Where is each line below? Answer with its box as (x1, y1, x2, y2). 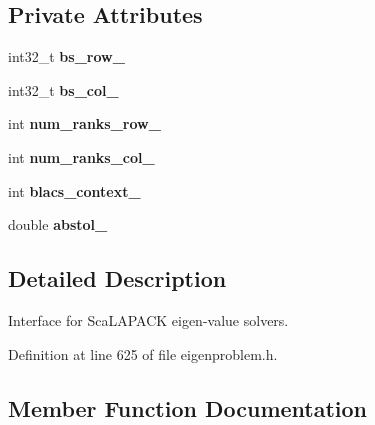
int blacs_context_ (8, 180, 141, 201)
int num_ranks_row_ (8, 113, 161, 134)
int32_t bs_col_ (8, 79, 119, 100)
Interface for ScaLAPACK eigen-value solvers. (8, 309, 289, 330)
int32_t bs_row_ (8, 46, 125, 67)
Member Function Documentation (8, 392, 368, 423)
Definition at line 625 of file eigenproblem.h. (8, 343, 278, 364)
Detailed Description (8, 263, 227, 294)
